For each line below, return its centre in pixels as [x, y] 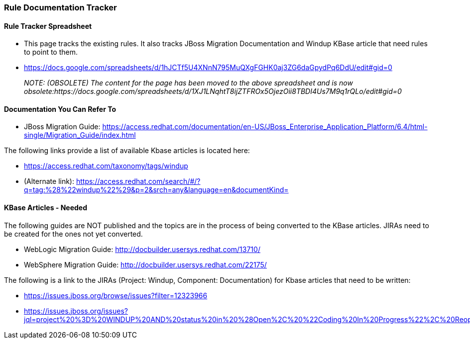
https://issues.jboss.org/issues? [76, 311]
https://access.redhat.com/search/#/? [138, 181]
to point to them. [51, 52]
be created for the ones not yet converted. [73, 234]
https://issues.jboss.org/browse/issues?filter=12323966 [116, 295]
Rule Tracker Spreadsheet [48, 26]
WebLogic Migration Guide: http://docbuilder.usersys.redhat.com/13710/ [142, 249]
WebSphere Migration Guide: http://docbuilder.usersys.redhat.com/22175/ [145, 264]
